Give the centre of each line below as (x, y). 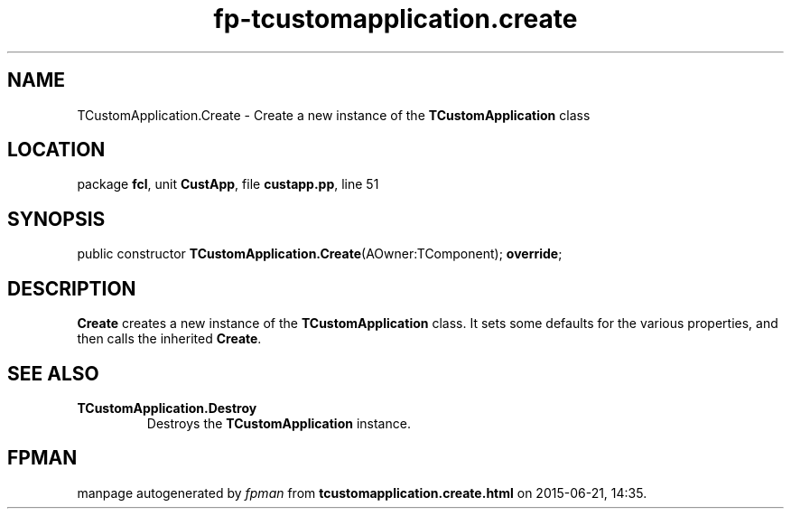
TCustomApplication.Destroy (167, 408)
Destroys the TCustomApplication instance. (279, 423)
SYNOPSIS (56, 219)
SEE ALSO (53, 373)
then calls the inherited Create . (169, 339)
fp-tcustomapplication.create (395, 19)
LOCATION (56, 150)
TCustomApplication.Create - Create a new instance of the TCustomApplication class (334, 115)
